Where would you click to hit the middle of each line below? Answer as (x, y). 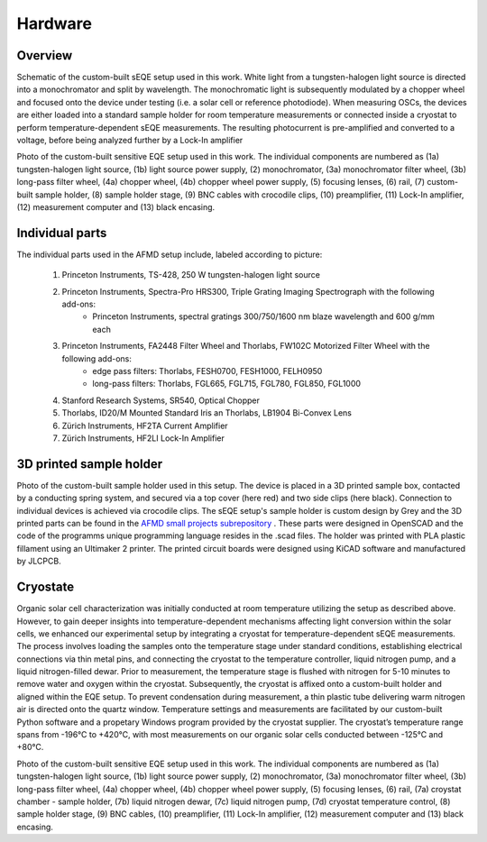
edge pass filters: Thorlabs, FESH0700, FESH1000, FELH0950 (207, 371)
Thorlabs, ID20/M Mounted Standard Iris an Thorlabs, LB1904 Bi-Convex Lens (207, 413)
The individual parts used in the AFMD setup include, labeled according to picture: (170, 254)
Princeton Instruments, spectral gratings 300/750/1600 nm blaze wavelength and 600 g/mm (263, 316)
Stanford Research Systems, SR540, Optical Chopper (161, 400)
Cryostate (46, 587)
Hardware (54, 23)
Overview (45, 55)
